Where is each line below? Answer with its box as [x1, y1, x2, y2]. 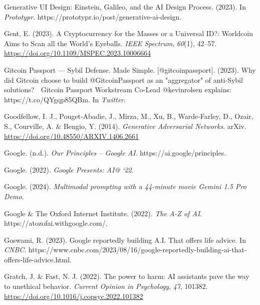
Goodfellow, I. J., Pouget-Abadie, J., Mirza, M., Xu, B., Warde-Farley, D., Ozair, [4, 111, 253, 121]
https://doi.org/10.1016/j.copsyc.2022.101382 [4, 290, 143, 301]
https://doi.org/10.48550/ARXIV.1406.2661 [4, 130, 139, 141]
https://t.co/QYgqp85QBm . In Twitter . [4, 94, 126, 104]
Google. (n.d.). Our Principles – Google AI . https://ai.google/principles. [4, 147, 226, 158]
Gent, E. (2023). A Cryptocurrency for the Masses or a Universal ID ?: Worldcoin [4, 28, 253, 39]
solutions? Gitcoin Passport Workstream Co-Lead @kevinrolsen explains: [4, 84, 231, 95]
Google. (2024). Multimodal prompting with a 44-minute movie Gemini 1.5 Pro [4, 181, 246, 192]
